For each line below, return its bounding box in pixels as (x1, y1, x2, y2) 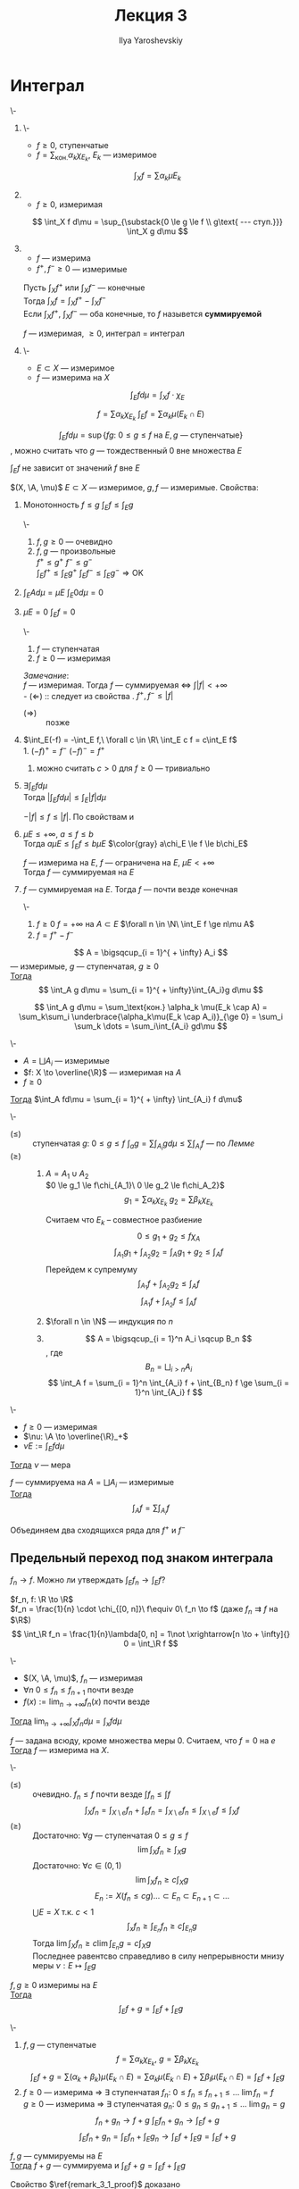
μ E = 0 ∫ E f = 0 (22, 606, 76, 619)
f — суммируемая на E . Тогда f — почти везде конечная (22, 884, 238, 895)
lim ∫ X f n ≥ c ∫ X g (135, 1874, 189, 1887)
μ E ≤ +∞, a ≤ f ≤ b (22, 828, 95, 840)
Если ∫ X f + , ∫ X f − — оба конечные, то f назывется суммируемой (22, 307, 262, 322)
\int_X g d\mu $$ (126, 225, 188, 237)
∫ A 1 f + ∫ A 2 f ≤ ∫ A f (140, 1295, 197, 1309)
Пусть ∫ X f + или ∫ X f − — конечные (22, 280, 145, 295)
